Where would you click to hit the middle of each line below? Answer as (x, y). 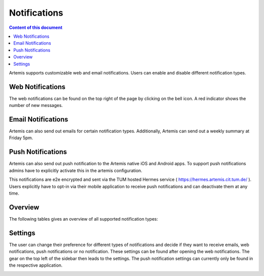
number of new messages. (36, 105)
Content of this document (36, 27)
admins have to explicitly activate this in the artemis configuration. (76, 170)
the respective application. (36, 265)
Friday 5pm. (21, 138)
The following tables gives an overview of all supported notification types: (84, 219)
